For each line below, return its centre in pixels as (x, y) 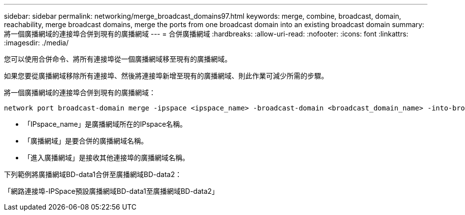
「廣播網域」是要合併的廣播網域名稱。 (86, 141)
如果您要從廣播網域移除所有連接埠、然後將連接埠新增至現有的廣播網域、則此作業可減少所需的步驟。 (166, 76)
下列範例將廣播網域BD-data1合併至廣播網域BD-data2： (93, 174)
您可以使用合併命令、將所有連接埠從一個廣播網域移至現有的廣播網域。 (118, 59)
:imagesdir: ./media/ (36, 43)
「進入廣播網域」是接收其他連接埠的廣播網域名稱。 (106, 158)
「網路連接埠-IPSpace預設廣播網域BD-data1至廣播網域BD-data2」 (111, 191)
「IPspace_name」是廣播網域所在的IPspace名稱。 (105, 124)
